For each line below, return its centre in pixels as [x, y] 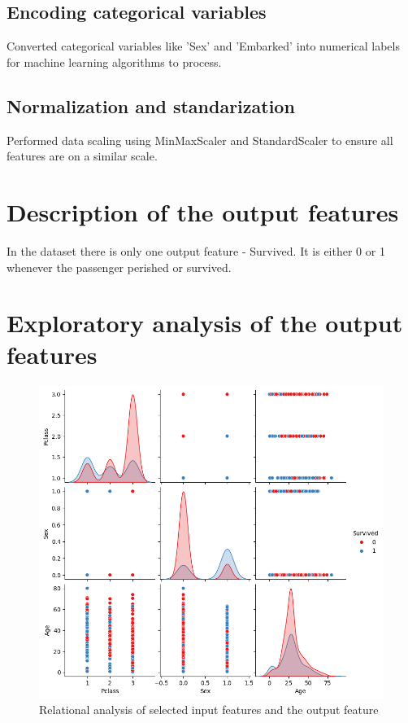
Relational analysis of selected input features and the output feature [209, 710]
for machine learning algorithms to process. [114, 61]
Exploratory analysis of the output [205, 323]
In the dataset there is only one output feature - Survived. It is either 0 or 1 [196, 250]
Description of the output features [203, 211]
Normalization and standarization [151, 105]
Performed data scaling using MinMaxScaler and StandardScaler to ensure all [200, 140]
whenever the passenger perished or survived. [119, 267]
